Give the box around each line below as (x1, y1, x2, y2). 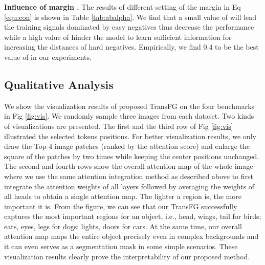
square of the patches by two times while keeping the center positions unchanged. (4, 150, 259, 161)
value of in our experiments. (4, 51, 92, 62)
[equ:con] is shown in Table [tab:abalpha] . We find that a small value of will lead (4, 11, 257, 22)
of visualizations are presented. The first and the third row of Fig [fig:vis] (4, 120, 233, 131)
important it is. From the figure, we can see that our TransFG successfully (4, 201, 237, 211)
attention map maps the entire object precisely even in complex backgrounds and (4, 231, 259, 241)
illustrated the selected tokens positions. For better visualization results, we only (4, 130, 256, 141)
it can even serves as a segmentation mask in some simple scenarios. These (4, 241, 238, 252)
